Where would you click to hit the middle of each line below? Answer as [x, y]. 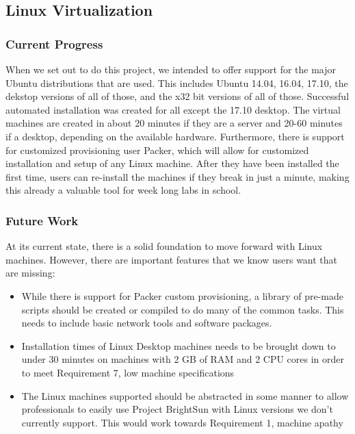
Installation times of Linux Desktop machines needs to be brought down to [179, 345]
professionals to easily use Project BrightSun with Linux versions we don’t [177, 409]
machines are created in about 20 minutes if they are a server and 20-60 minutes [174, 123]
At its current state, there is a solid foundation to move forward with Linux [164, 246]
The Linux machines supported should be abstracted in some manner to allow [185, 395]
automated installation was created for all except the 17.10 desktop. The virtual [173, 109]
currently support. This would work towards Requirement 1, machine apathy [182, 422]
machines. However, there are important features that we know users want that [172, 259]
